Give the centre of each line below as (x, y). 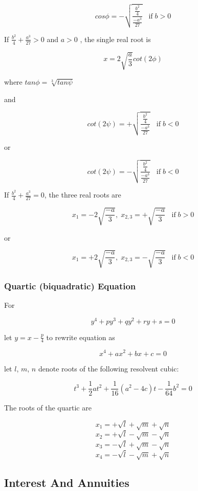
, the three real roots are (83, 195)
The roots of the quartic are (48, 408)
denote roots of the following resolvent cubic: (108, 368)
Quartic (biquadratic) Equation (70, 286)
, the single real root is (115, 39)
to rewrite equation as (81, 337)
